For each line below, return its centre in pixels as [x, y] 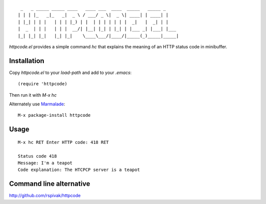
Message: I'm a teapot [45, 163]
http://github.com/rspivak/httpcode [45, 196]
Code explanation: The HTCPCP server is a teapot [79, 170]
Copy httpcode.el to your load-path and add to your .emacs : [70, 72]
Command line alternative [50, 184]
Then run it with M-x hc [33, 95]
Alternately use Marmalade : [37, 104]
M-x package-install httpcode [54, 115]
